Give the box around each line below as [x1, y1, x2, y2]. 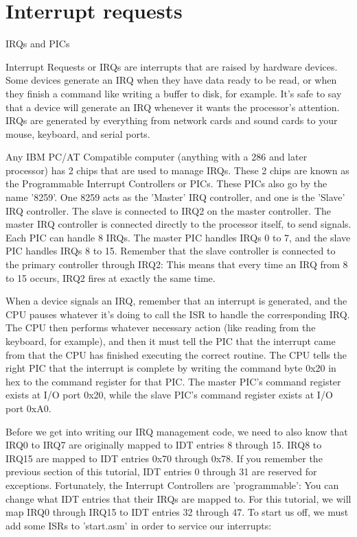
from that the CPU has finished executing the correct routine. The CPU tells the [5, 347, 347, 361]
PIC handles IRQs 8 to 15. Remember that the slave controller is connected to [5, 243, 336, 258]
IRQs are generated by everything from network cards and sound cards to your [5, 113, 338, 128]
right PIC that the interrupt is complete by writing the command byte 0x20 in [5, 361, 336, 375]
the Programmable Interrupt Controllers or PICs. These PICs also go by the [5, 176, 327, 191]
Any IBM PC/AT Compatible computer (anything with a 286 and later [5, 150, 308, 164]
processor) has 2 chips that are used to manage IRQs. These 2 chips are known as [5, 163, 349, 177]
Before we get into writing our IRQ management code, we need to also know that [5, 424, 348, 438]
